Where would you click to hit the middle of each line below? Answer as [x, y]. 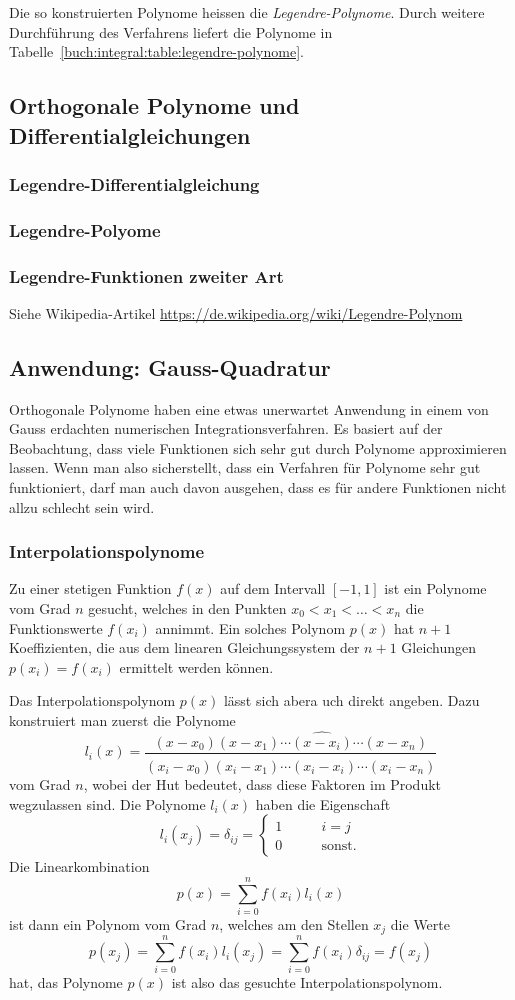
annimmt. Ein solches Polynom [250, 627]
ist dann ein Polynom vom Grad [108, 923]
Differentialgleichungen [130, 134]
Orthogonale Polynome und [154, 105]
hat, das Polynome [66, 982]
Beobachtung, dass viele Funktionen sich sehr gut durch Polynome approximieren [258, 447]
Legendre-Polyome [85, 229]
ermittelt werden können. [196, 666]
